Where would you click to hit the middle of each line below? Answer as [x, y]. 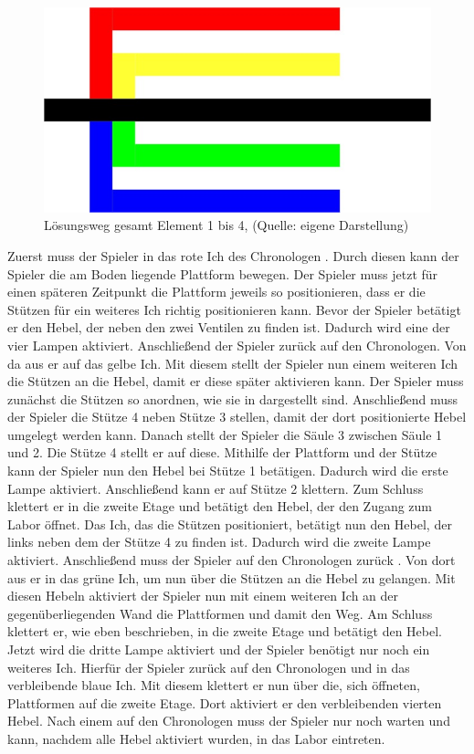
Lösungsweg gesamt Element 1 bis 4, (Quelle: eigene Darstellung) [226, 225]
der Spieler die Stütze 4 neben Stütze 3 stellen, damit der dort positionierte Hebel [237, 417]
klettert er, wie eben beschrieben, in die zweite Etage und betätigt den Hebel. [225, 631]
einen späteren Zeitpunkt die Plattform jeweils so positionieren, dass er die [216, 292]
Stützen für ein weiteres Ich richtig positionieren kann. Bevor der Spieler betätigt [234, 309]
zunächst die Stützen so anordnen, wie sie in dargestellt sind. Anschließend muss [233, 398]
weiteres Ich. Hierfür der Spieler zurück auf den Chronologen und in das [209, 667]
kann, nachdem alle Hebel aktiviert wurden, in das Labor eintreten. [196, 738]
